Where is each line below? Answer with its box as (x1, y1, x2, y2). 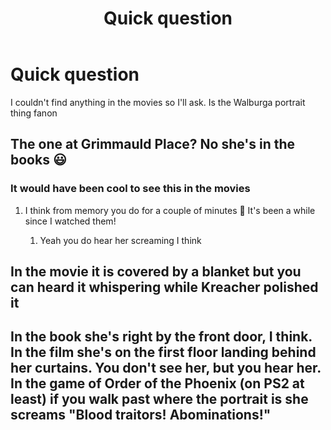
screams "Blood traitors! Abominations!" (10, 407, 272, 424)
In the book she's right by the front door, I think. (10, 328, 313, 346)
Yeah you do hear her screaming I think (39, 234, 202, 246)
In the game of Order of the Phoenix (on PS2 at (10, 375, 305, 392)
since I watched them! (24, 215, 117, 227)
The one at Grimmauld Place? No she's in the (10, 136, 296, 153)
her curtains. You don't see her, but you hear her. (10, 360, 322, 377)
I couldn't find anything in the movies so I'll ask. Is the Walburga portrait (10, 96, 306, 108)
